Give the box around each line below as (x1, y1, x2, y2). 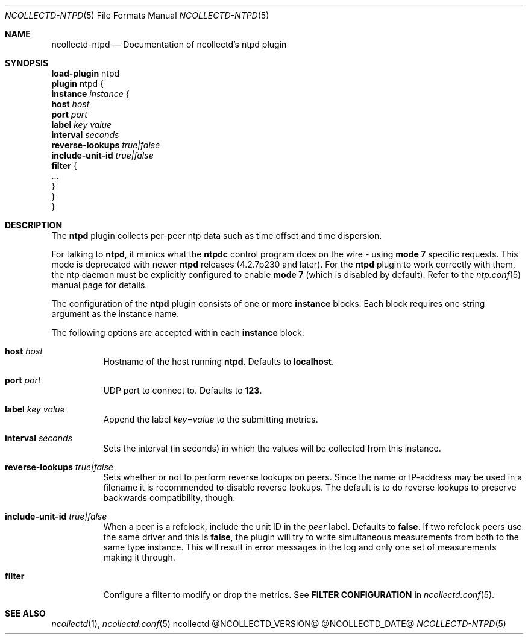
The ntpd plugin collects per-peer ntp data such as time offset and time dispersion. (51, 230, 382, 241)
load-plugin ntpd (51, 68, 120, 78)
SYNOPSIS (5, 58, 49, 68)
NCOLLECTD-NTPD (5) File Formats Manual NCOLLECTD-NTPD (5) (5, 10, 269, 20)
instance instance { (51, 89, 130, 99)
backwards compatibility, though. (103, 493, 236, 503)
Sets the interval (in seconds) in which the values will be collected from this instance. (103, 443, 441, 453)
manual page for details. (51, 280, 148, 290)
